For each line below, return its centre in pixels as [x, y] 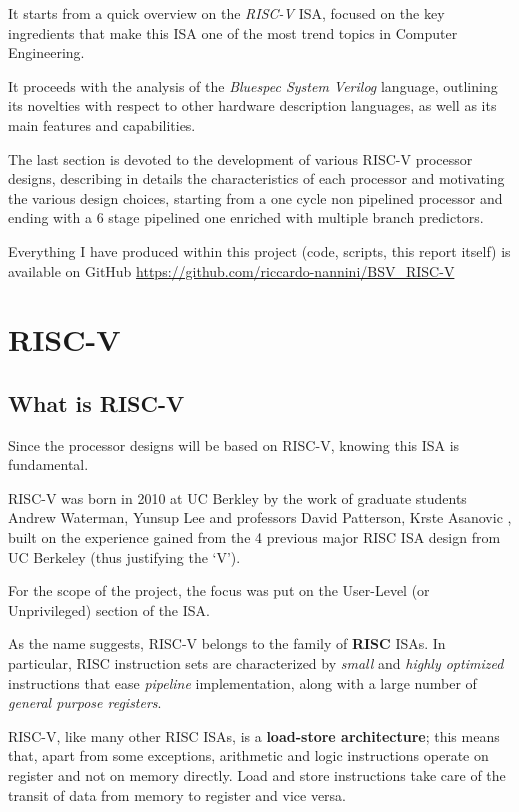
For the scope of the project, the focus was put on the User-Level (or [219, 590]
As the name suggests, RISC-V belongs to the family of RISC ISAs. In [227, 643]
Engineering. [46, 52]
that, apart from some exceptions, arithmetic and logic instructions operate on [248, 755]
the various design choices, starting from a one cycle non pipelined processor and [255, 197]
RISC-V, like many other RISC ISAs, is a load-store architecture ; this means [254, 735]
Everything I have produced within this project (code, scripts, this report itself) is [259, 250]
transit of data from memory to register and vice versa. [177, 794]
